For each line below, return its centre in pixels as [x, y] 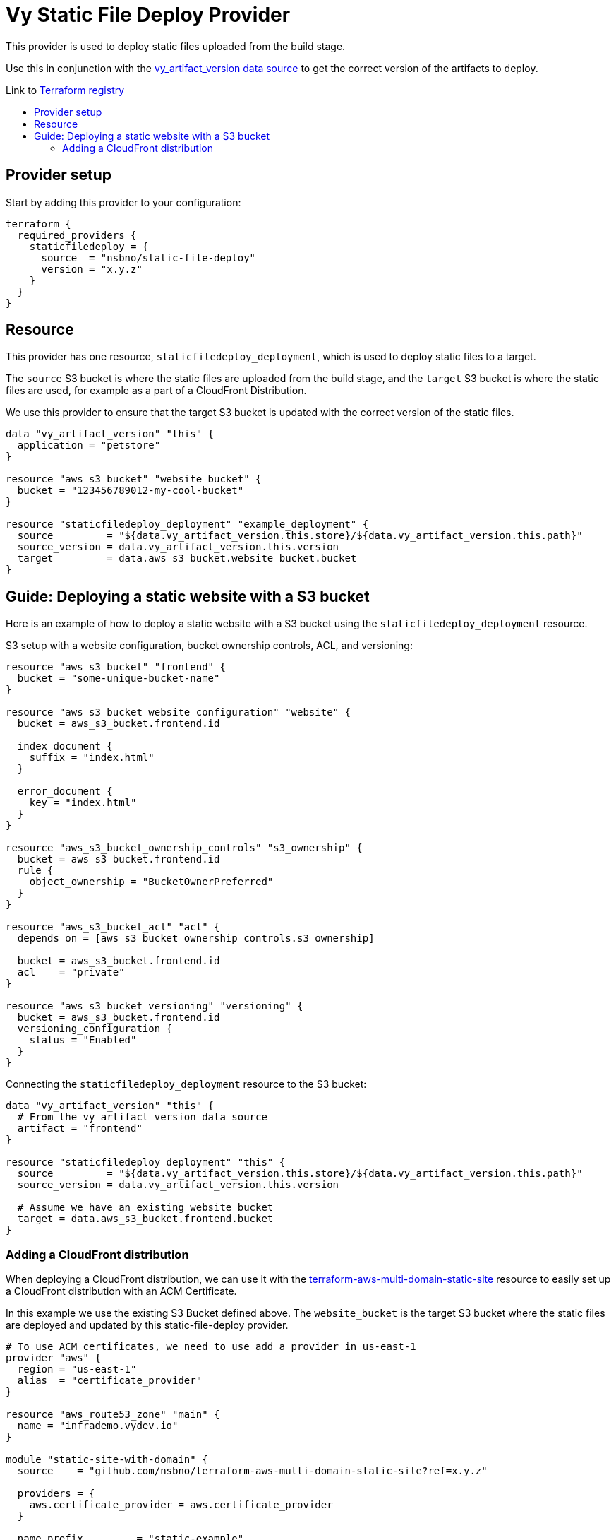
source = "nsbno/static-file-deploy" [149, 257]
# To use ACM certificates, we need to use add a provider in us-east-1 [211, 1347]
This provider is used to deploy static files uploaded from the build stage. [176, 46]
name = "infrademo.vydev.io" [98, 1426]
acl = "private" [71, 972]
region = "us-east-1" [77, 1369]
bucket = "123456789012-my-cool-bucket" [131, 491]
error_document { [65, 792]
